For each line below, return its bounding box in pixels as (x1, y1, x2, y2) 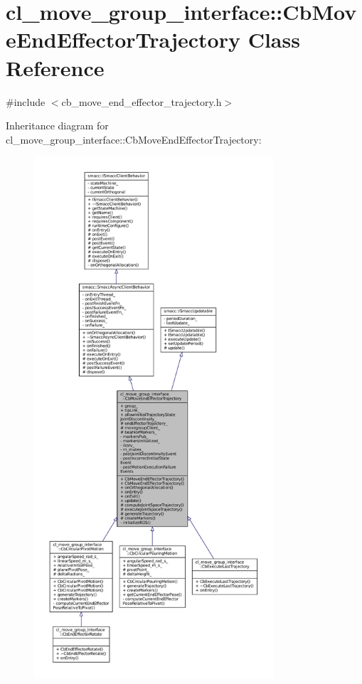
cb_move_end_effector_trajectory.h (61, 94, 222, 109)
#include (6, 94, 46, 109)
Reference (6, 53, 105, 82)
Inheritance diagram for (6, 118, 109, 133)
